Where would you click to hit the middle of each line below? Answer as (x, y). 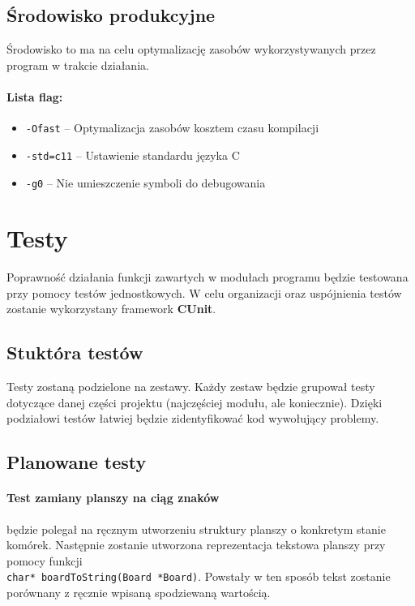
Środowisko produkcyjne (111, 15)
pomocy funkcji (45, 560)
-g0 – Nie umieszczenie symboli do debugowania (145, 182)
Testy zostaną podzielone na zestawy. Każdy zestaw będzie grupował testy (191, 387)
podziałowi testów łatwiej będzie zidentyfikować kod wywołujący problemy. (193, 418)
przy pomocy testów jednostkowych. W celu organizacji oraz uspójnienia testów (204, 292)
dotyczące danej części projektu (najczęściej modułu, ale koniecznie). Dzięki (195, 402)
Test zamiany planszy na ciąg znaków (113, 498)
